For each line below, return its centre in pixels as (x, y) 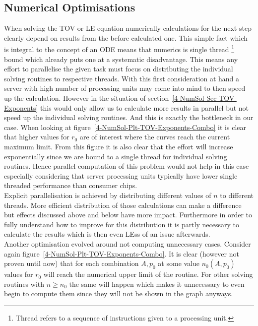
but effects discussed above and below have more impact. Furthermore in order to (128, 215)
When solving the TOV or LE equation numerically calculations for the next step (128, 28)
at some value (179, 263)
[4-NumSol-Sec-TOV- (204, 98)
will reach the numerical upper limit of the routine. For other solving (148, 274)
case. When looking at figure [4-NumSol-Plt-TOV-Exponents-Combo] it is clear (125, 127)
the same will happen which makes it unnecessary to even (157, 284)
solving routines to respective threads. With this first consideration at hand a (122, 78)
